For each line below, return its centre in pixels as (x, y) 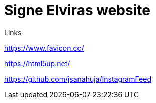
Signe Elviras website (77, 10)
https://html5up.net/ (37, 63)
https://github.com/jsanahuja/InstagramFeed (78, 79)
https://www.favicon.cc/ (44, 48)
